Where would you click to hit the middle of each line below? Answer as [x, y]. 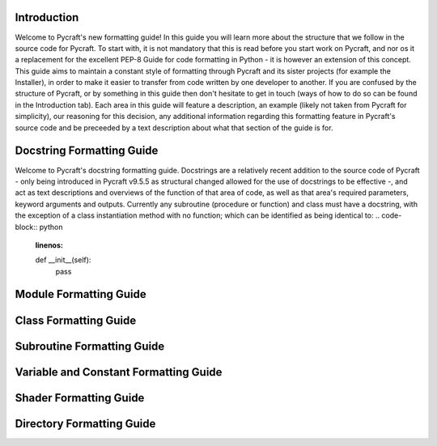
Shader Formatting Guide [80, 398]
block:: [26, 227]
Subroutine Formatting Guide [90, 346]
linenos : [49, 245]
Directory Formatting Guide [85, 424]
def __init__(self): [63, 260]
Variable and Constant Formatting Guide [119, 372]
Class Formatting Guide [76, 320]
